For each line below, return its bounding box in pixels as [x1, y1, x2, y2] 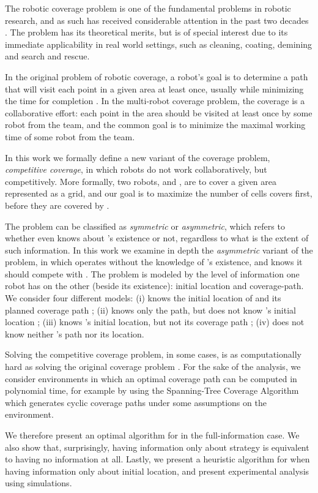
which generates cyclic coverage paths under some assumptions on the [5, 396, 267, 408]
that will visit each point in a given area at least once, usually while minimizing [5, 82, 304, 95]
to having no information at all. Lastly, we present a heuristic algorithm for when [5, 453, 310, 465]
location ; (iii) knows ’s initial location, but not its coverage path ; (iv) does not [5, 315, 305, 328]
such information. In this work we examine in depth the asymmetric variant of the [5, 243, 313, 256]
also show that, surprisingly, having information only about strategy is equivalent [5, 440, 309, 453]
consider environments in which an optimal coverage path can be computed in [5, 372, 297, 385]
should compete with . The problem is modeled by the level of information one [5, 267, 300, 280]
